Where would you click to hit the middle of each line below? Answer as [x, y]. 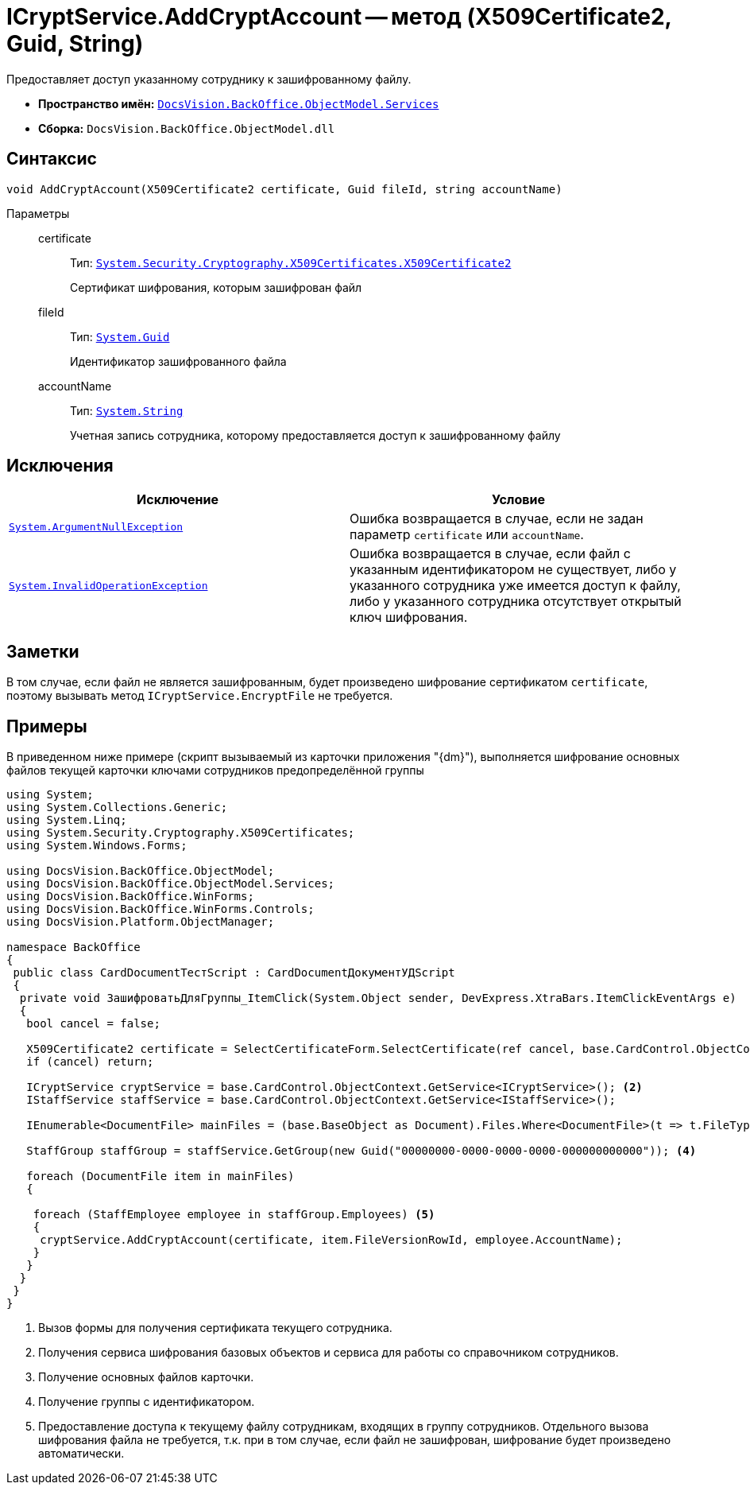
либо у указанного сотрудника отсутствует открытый [516, 602]
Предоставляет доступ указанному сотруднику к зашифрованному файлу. [209, 79]
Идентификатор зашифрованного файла [178, 361]
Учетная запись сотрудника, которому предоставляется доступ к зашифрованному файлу [315, 435]
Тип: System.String [127, 410]
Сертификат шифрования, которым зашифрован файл [216, 287]
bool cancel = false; [93, 1024]
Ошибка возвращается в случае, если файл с [490, 554]
